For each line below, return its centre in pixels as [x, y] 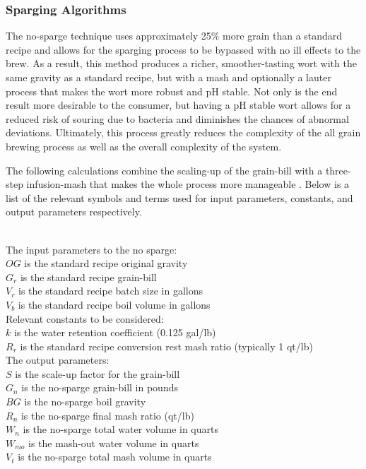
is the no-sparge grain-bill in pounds [100, 387]
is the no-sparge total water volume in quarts [120, 429]
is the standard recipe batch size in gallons [111, 291]
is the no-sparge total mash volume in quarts [115, 457]
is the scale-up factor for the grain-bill [98, 373]
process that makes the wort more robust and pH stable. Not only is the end [172, 91]
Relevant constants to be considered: [85, 318]
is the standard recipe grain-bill [88, 277]
